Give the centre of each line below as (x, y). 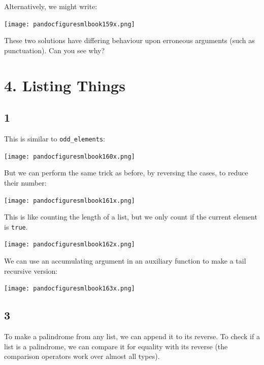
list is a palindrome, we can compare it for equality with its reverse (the (116, 346)
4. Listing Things (65, 85)
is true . (16, 226)
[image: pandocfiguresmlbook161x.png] (70, 200)
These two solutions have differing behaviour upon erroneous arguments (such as (129, 40)
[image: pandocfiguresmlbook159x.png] (70, 24)
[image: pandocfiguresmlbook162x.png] (70, 245)
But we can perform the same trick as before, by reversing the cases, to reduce (126, 173)
